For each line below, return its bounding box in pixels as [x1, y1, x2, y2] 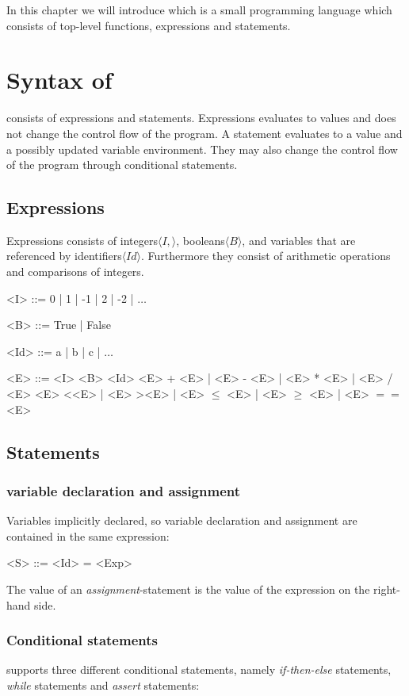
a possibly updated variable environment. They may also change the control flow [6, 140, 398, 157]
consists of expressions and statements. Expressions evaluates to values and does [6, 109, 396, 126]
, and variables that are [242, 231, 356, 248]
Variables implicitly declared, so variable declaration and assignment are [6, 512, 357, 529]
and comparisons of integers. [6, 263, 144, 280]
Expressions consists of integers [6, 231, 158, 248]
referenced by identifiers [6, 247, 122, 264]
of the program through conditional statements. [6, 156, 238, 173]
